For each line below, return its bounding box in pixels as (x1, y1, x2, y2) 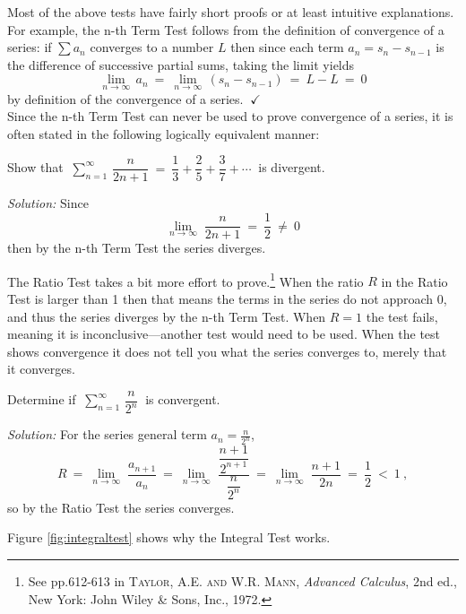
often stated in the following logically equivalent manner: (7, 124, 320, 143)
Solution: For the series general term (7, 425, 207, 444)
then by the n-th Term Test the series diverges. (7, 238, 266, 257)
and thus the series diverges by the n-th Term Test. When (7, 307, 326, 325)
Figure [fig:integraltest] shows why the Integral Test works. (7, 528, 331, 547)
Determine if (7, 390, 76, 409)
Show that (7, 158, 64, 177)
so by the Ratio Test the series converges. (7, 497, 235, 516)
